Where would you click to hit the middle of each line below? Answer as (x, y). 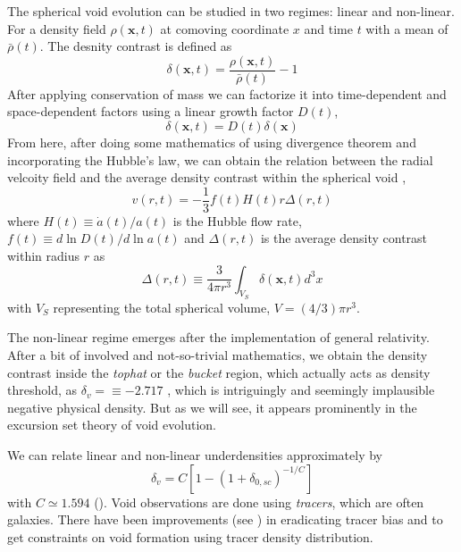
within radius (44, 256)
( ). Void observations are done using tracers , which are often (259, 502)
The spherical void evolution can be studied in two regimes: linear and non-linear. (231, 11)
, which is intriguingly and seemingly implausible (301, 390)
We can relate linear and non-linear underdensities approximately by (195, 455)
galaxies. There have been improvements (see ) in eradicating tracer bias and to (225, 519)
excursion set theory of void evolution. (112, 425)
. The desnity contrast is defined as (136, 46)
